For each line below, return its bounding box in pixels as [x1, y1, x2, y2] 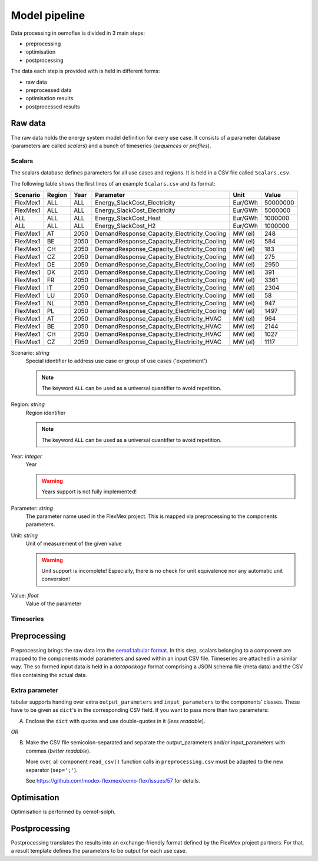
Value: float [11, 592, 39, 599]
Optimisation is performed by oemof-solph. [11, 808, 116, 815]
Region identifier [25, 409, 66, 416]
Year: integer [11, 453, 42, 460]
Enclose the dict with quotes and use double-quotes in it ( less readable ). [25, 717, 206, 724]
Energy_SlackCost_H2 [95, 222, 156, 230]
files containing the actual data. [11, 671, 88, 678]
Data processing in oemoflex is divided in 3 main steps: [11, 29, 145, 37]
